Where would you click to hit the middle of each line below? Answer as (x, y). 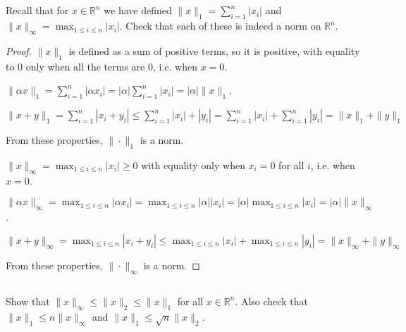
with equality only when (193, 165)
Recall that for (37, 10)
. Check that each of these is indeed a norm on (220, 26)
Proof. (19, 50)
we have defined (138, 10)
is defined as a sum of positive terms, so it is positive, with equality (214, 50)
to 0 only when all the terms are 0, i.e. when (101, 66)
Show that (28, 301)
